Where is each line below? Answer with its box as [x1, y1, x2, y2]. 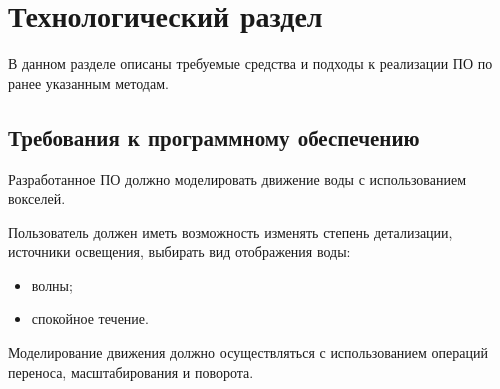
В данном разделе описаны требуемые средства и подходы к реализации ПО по [8, 53, 493, 74]
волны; [31, 274, 73, 295]
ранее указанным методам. [8, 72, 169, 93]
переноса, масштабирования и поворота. [8, 361, 254, 382]
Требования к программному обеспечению [8, 121, 420, 152]
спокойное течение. [31, 308, 149, 329]
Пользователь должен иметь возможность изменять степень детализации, [8, 221, 453, 242]
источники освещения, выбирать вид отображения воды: [8, 241, 351, 262]
